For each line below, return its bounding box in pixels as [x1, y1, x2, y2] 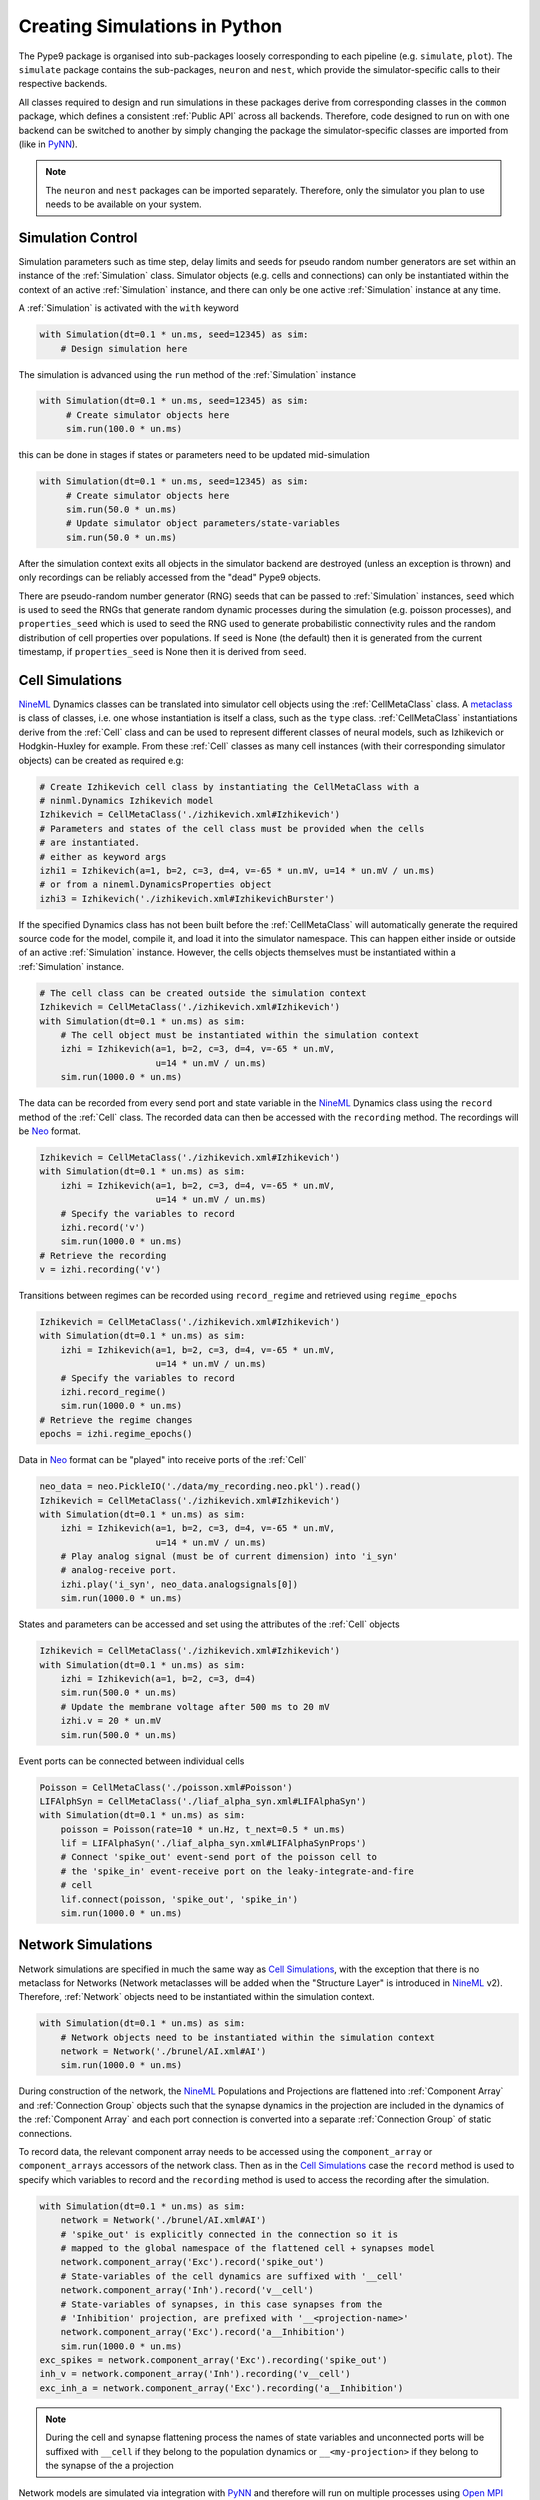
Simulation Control [18, 229, 138, 246]
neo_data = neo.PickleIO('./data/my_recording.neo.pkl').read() [39, 1481, 362, 1492]
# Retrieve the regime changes [39, 1414, 194, 1425]
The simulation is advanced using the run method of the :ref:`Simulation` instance [18, 368, 357, 380]
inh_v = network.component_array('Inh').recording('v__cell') [39, 2368, 351, 2380]
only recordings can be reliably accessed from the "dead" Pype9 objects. [18, 571, 322, 584]
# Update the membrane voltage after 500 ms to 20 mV [60, 1701, 330, 1712]
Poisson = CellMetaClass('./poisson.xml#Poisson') [39, 1781, 294, 1793]
